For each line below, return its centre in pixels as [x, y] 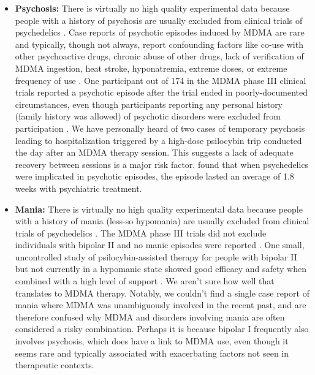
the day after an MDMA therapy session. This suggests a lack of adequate [154, 152]
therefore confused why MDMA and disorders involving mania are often [150, 316]
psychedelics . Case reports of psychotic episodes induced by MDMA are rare [160, 32]
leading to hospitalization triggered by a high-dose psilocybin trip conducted [158, 140]
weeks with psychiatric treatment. [78, 188]
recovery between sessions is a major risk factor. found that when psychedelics [162, 164]
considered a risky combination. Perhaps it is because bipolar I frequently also [162, 329]
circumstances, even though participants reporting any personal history [149, 104]
